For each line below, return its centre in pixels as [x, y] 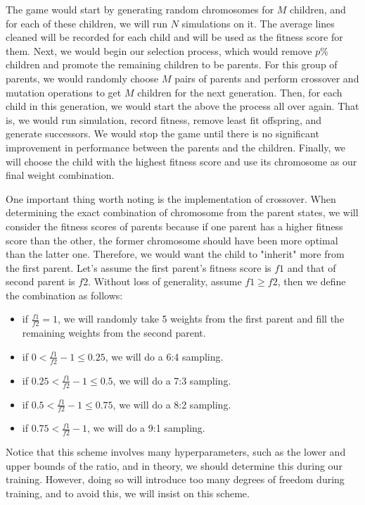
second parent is [40, 281]
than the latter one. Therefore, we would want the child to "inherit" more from [175, 254]
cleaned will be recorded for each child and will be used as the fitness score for [174, 37]
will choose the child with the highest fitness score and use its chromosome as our [181, 161]
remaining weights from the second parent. [114, 333]
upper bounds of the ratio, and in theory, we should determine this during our [174, 465]
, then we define [312, 281]
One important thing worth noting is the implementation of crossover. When [171, 198]
